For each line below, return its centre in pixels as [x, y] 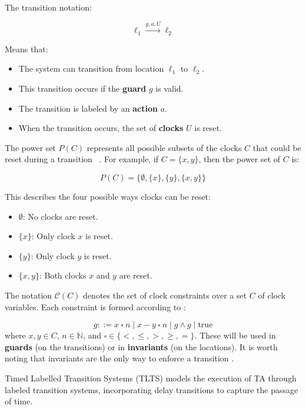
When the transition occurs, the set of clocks [101, 128]
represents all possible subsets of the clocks [164, 147]
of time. [19, 401]
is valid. [169, 88]
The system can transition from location [91, 68]
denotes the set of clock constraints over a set [165, 295]
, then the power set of [240, 159]
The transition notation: [48, 7]
